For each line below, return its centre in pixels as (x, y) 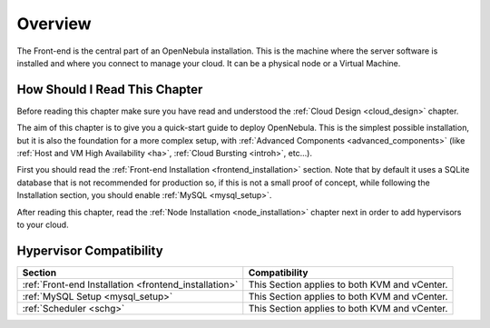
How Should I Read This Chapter (110, 89)
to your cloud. (43, 224)
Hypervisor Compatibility (90, 250)
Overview (54, 24)
